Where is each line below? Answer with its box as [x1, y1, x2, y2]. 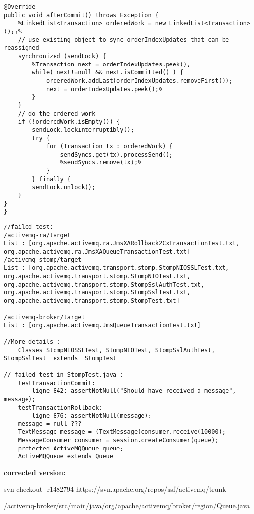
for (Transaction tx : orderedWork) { [46, 143, 173, 150]
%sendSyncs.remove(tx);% [60, 159, 141, 166]
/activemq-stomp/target [4, 256, 82, 263]
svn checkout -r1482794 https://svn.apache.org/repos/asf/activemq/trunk [4, 483, 226, 494]
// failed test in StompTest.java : [4, 371, 124, 378]
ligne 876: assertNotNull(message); [32, 412, 152, 419]
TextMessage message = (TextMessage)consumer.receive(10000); [18, 428, 226, 436]
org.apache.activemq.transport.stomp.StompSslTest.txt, [4, 289, 191, 296]
